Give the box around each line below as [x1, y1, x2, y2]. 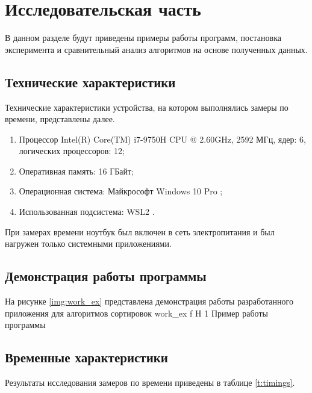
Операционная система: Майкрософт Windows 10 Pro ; [19, 185, 223, 197]
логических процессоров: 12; [19, 144, 125, 157]
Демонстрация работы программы [5, 267, 207, 285]
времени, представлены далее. [5, 113, 115, 125]
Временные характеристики [5, 348, 168, 367]
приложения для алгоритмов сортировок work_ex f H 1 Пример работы [5, 306, 268, 319]
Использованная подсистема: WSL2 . [19, 205, 155, 218]
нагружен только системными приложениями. [5, 237, 172, 250]
